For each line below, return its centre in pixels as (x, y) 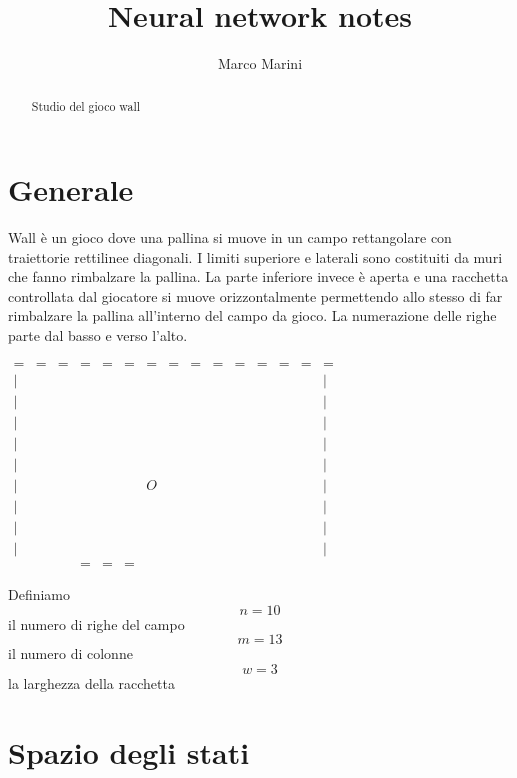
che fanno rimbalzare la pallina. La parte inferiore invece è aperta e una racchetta (258, 276)
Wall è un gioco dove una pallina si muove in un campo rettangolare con (230, 237)
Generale (71, 189)
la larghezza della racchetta (91, 682)
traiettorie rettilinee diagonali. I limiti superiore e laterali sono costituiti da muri (255, 256)
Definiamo (39, 594)
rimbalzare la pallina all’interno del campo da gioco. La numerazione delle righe (252, 315)
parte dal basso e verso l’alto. (98, 335)
